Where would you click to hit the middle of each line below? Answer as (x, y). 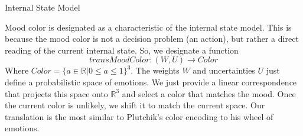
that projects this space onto (56, 93)
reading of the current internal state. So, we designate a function (122, 50)
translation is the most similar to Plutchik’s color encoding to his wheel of (139, 116)
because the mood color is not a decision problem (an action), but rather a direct (152, 39)
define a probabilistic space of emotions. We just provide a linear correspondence (151, 82)
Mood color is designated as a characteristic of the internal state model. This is (148, 27)
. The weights (155, 70)
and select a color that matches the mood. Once (209, 93)
